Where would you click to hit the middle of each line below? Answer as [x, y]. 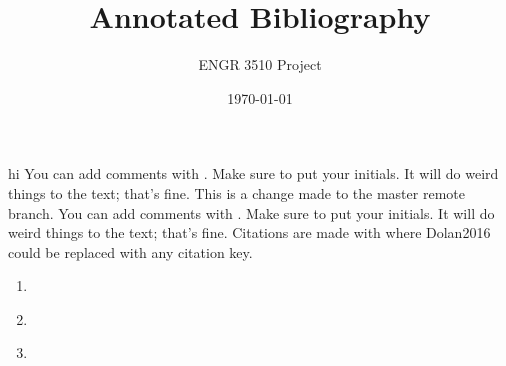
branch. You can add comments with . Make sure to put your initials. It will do [251, 212]
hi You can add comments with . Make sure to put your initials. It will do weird [253, 173]
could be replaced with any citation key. [130, 251]
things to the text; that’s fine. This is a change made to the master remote [236, 192]
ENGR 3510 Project [260, 64]
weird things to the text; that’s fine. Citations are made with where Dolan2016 [249, 232]
